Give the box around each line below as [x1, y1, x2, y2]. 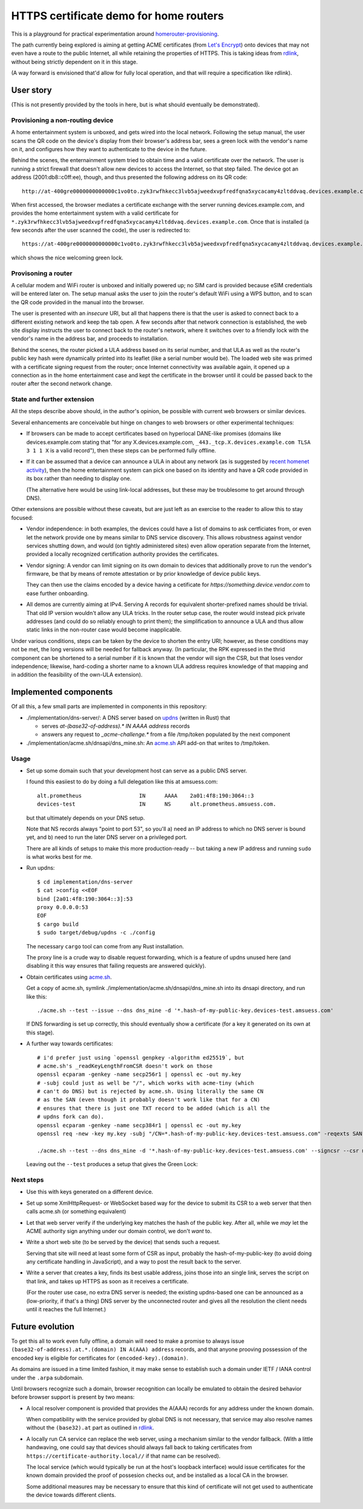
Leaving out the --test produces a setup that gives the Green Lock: [26, 1161, 198, 1168]
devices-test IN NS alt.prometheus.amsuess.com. [37, 801, 276, 807]
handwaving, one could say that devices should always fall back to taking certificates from [26, 1444, 252, 1451]
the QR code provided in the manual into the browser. [11, 298, 145, 305]
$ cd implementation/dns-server [37, 878, 133, 885]
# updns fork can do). [37, 1113, 105, 1120]
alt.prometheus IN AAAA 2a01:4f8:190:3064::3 [37, 792, 254, 799]
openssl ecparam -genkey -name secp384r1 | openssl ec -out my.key [37, 1122, 241, 1129]
